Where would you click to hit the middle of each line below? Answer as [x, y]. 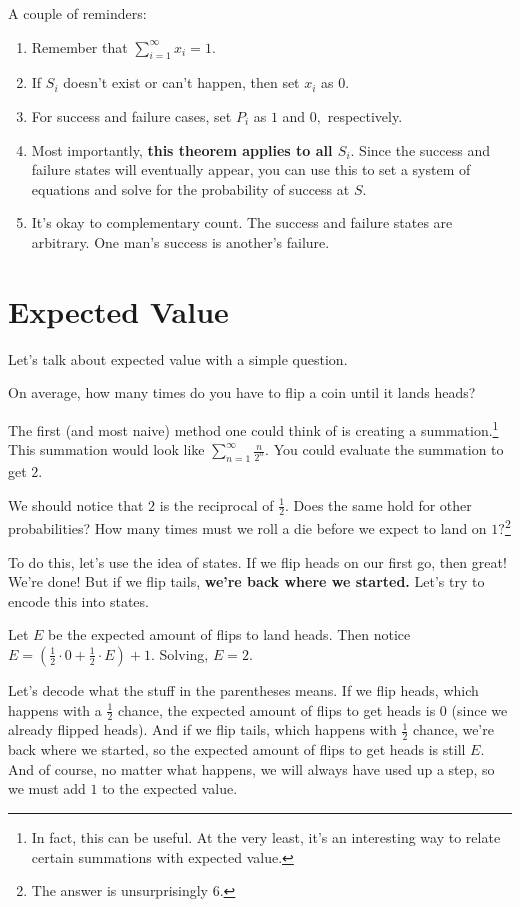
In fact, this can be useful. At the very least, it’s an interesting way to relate [266, 836]
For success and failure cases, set [131, 115]
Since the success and [424, 149]
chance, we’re [453, 729]
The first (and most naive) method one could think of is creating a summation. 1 [253, 428]
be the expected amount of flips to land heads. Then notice [229, 634]
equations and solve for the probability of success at [190, 188]
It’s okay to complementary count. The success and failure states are [242, 222]
